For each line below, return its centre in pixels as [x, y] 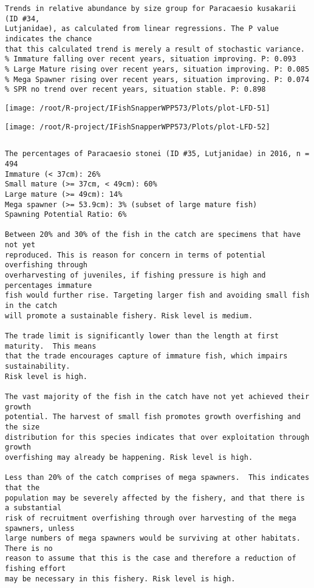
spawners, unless [40, 528]
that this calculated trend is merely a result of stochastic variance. [155, 49]
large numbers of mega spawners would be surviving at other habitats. [153, 538]
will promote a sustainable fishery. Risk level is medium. [129, 316]
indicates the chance [49, 39]
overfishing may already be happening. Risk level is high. [129, 457]
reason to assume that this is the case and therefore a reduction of [151, 559]
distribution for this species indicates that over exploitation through [157, 437]
